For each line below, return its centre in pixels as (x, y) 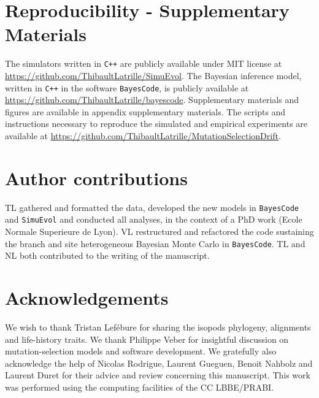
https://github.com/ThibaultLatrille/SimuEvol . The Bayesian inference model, (153, 75)
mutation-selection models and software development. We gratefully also (141, 351)
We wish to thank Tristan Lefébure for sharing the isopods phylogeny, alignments (158, 327)
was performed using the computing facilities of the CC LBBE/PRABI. (139, 387)
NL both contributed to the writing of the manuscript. (107, 255)
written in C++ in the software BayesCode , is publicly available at (127, 87)
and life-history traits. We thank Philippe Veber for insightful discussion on (147, 339)
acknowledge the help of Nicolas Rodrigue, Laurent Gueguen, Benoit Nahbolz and (159, 363)
